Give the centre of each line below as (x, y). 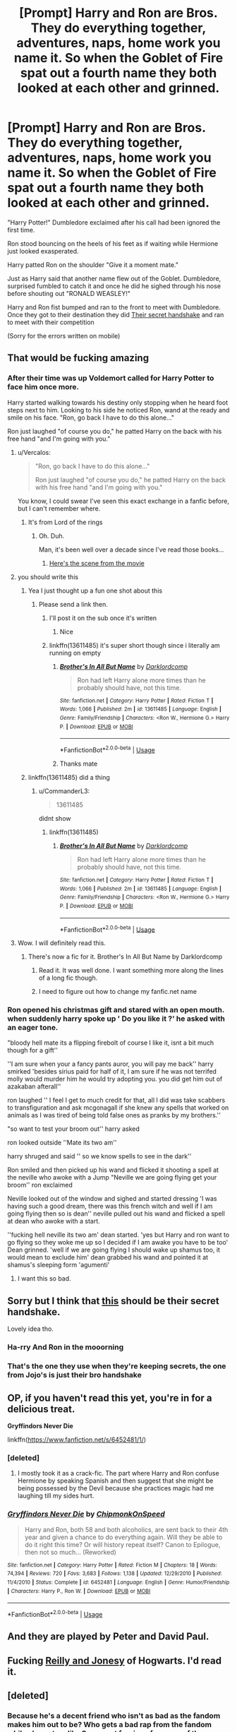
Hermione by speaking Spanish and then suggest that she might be (115, 1481)
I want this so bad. (44, 1279)
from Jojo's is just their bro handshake (75, 1375)
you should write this (48, 576)
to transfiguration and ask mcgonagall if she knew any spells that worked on (118, 1108)
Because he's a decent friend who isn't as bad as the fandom (114, 1716)
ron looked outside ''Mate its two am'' (62, 1143)
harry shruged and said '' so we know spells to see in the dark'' (99, 1156)
